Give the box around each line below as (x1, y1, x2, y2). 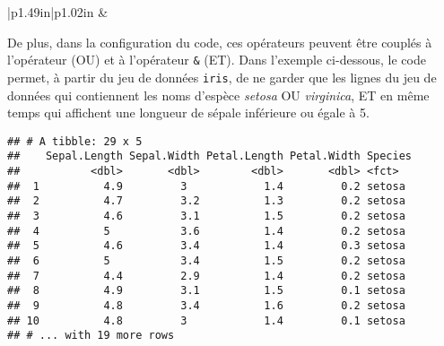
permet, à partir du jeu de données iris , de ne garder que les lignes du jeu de (7, 67, 437, 86)
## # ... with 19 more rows (7, 329, 175, 342)
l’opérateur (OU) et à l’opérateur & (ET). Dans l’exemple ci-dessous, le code (7, 50, 426, 69)
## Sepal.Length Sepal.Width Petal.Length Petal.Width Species (7, 150, 413, 163)
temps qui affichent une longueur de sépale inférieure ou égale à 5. (7, 103, 370, 122)
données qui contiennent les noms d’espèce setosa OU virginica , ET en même (7, 85, 430, 104)
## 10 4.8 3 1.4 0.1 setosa (7, 314, 405, 327)
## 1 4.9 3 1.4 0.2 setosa (7, 179, 405, 193)
